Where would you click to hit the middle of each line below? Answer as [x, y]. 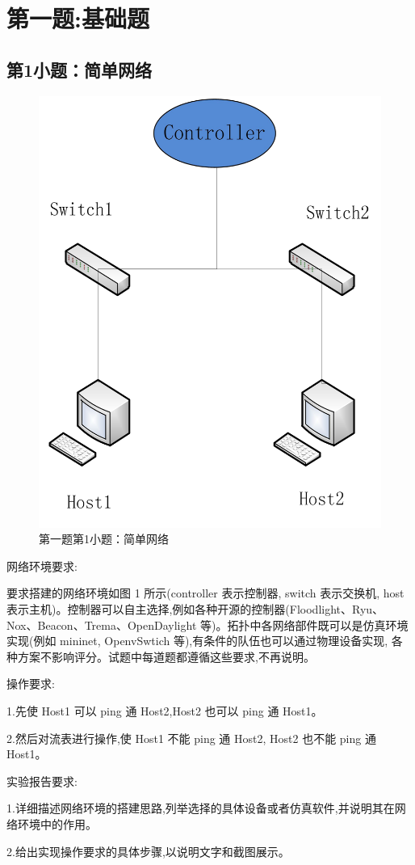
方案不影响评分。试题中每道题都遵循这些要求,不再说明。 [166, 656]
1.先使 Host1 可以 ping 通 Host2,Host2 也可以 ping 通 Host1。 [165, 710]
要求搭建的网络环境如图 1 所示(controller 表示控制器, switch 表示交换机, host [205, 593]
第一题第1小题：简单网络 [104, 539]
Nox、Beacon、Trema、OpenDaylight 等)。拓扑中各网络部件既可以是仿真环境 [207, 624]
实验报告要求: [42, 781]
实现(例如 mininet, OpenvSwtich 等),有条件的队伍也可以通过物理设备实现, [197, 641]
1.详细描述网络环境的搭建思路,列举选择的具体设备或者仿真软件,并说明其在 [201, 808]
